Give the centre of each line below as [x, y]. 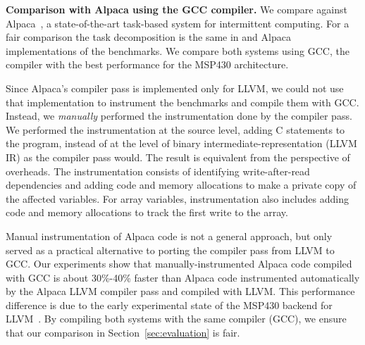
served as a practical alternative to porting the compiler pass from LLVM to [170, 250]
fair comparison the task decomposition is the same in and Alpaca [148, 37]
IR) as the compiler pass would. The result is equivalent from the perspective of [178, 157]
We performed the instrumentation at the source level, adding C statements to [175, 129]
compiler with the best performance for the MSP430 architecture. [147, 64]
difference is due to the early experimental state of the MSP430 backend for [169, 305]
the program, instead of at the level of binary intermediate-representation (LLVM [181, 143]
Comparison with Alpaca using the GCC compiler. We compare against [177, 9]
